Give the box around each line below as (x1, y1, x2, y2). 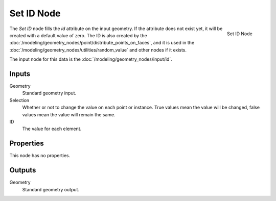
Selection (9, 97, 30, 103)
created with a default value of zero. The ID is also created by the (9, 32, 148, 38)
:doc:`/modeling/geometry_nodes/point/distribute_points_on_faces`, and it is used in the (9, 40, 195, 46)
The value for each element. (22, 125, 82, 132)
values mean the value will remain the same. (22, 111, 116, 117)
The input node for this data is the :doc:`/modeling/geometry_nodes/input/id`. (9, 56, 172, 62)
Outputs (9, 166, 36, 174)
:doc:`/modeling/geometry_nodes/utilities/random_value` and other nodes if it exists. (9, 46, 187, 53)
